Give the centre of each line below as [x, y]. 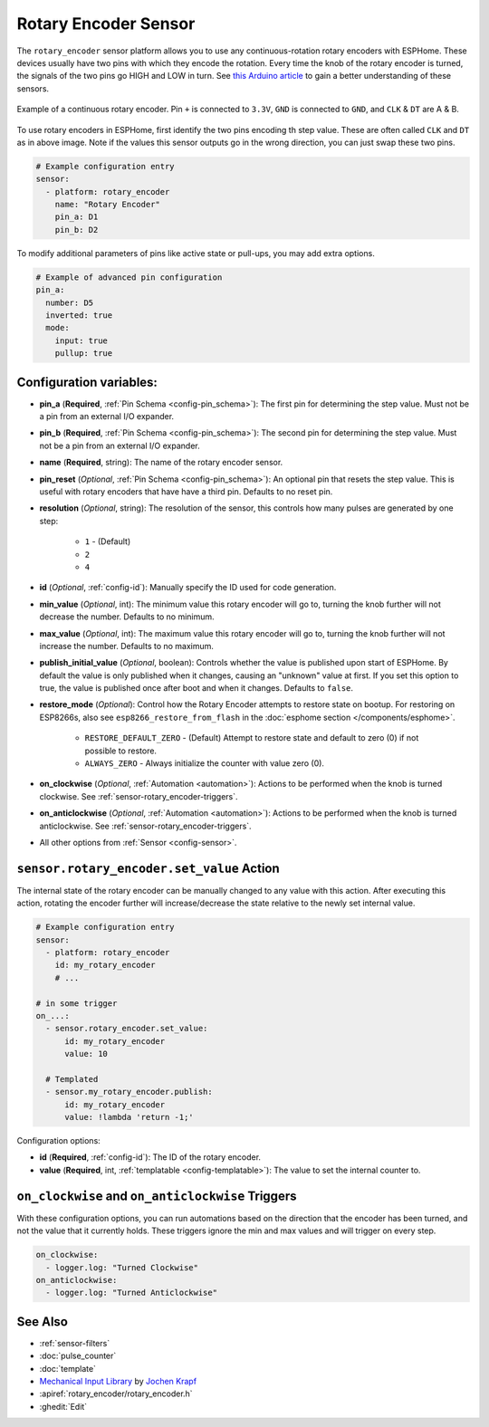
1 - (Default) [108, 541]
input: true [81, 340]
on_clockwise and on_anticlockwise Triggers [157, 1196]
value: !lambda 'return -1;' [129, 1117]
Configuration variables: [87, 382]
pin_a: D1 [77, 217]
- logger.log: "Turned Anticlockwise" [131, 1293]
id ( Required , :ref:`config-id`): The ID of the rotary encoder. [150, 1157]
